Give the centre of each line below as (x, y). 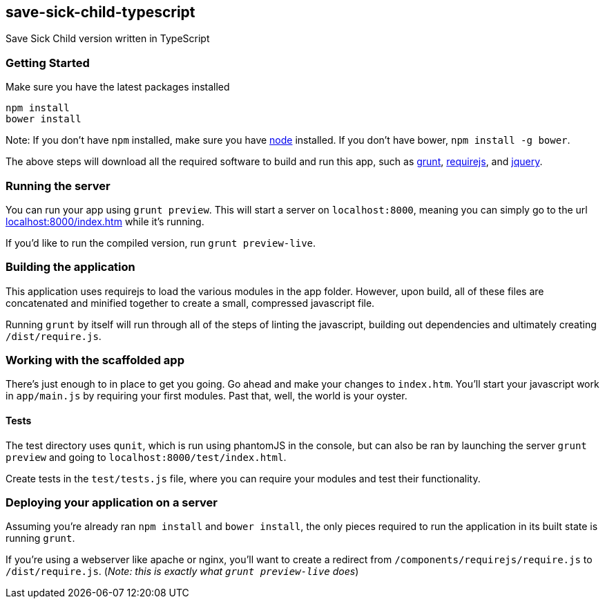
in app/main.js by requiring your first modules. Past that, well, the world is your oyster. (207, 396)
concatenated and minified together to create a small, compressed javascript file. (190, 303)
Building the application (70, 267)
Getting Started (48, 63)
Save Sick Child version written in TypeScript (108, 39)
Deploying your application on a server (112, 503)
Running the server (58, 186)
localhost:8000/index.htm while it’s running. (105, 221)
